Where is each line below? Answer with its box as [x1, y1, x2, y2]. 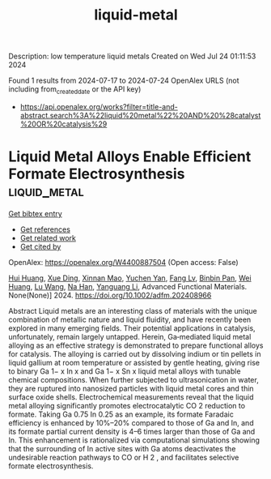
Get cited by [19, 242, 61, 251]
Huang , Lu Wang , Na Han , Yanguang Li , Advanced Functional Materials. [8, 281, 248, 291]
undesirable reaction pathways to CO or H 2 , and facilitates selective [8, 452, 239, 462]
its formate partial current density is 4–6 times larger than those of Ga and [8, 426, 256, 436]
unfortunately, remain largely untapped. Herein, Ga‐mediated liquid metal [8, 331, 252, 341]
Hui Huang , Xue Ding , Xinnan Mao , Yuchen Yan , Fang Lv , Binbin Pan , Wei [8, 273, 252, 283]
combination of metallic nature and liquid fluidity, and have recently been [8, 314, 252, 324]
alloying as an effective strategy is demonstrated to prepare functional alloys [8, 340, 264, 350]
